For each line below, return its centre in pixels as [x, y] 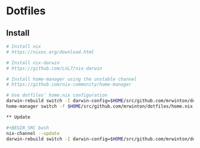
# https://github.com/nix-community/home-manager [69, 84]
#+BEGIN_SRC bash [28, 128]
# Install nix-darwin [33, 63]
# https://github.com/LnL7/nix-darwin [54, 68]
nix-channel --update [33, 133]
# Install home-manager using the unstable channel [71, 79]
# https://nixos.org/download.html [50, 52]
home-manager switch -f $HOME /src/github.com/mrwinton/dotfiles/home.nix [100, 106]
